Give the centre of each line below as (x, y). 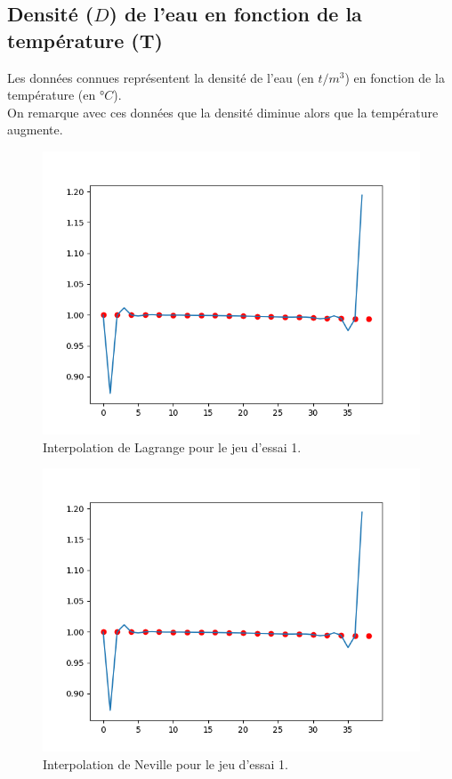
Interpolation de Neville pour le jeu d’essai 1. (165, 763)
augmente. (35, 130)
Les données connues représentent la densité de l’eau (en (161, 77)
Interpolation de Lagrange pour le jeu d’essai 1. (172, 446)
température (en (52, 95)
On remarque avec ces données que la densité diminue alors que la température (223, 112)
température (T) (85, 40)
